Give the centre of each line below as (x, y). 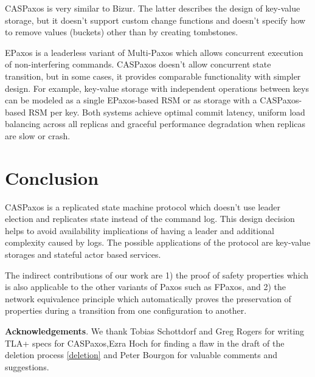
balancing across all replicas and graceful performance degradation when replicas (155, 124)
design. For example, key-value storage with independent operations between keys (157, 88)
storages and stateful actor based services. (83, 254)
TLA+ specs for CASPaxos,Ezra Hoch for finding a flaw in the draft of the (145, 343)
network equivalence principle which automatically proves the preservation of (148, 298)
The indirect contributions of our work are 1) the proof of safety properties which (157, 275)
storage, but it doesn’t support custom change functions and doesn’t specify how (155, 20)
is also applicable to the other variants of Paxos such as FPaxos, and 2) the (146, 287)
